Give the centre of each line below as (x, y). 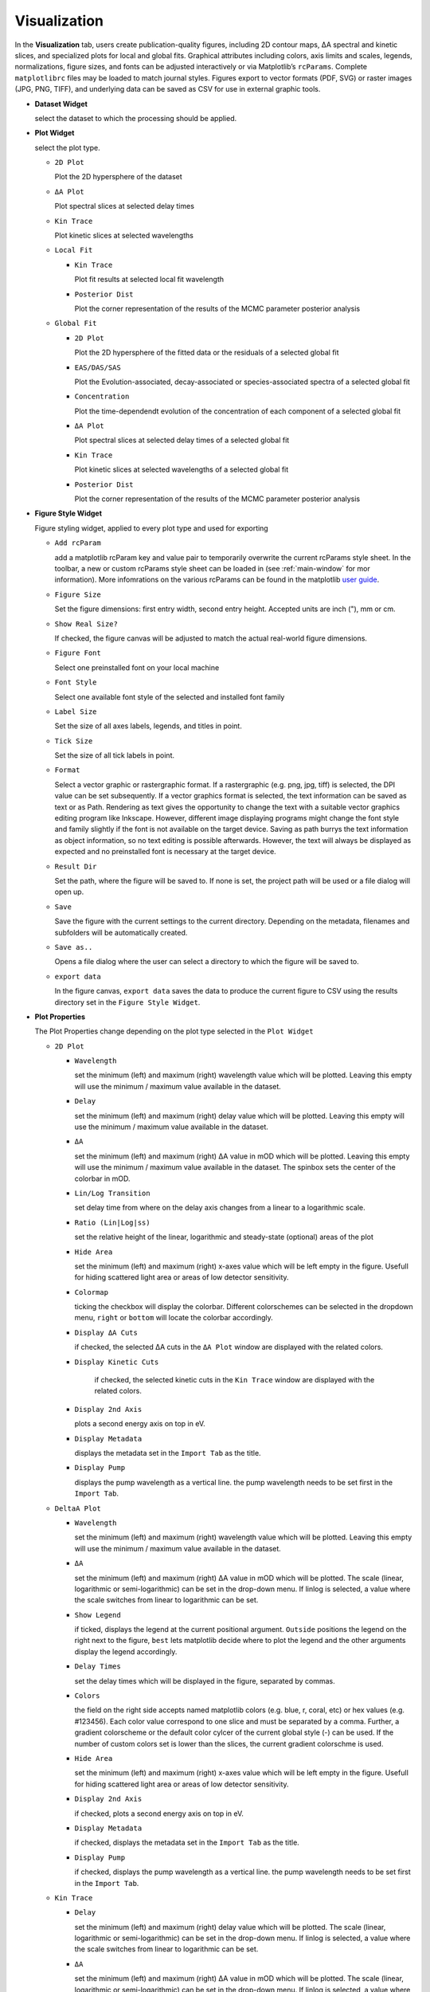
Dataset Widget (61, 104)
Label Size (76, 712)
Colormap (92, 1292)
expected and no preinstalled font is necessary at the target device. (165, 852)
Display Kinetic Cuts (117, 1362)
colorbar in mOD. (102, 1178)
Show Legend (98, 1615)
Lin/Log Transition (112, 1193)
